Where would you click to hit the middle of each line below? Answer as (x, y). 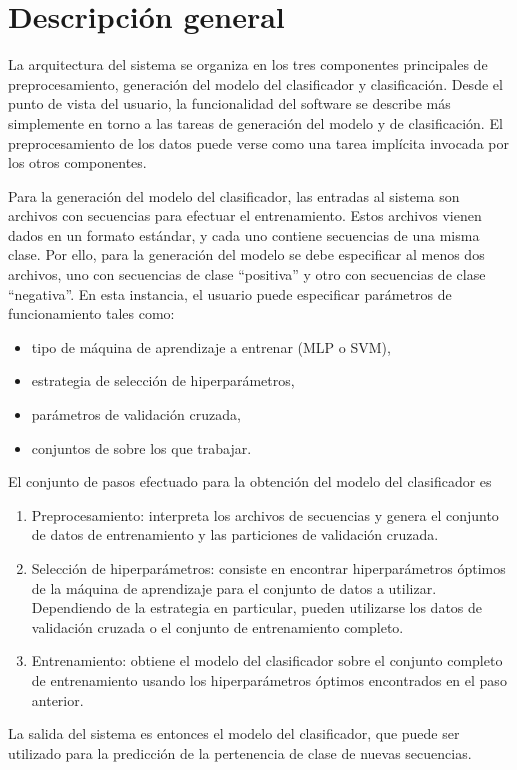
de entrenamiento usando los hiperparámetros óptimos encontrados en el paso (269, 679)
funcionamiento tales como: (91, 313)
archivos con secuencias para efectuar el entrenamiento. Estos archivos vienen (245, 215)
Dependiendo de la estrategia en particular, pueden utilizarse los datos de (257, 607)
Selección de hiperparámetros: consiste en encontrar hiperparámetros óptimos (268, 568)
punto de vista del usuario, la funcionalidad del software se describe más (229, 103)
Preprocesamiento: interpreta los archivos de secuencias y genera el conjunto (265, 514)
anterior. (57, 699)
